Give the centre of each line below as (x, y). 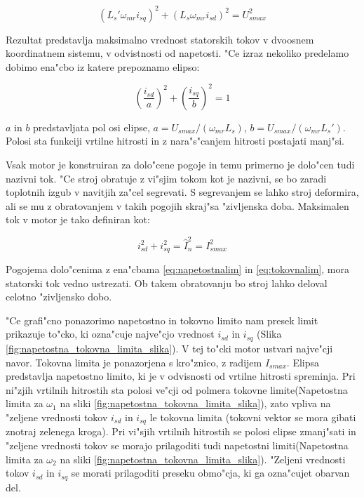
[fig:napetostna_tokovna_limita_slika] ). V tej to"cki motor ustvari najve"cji (169, 348)
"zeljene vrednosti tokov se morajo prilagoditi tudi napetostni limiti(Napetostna (177, 445)
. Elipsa (303, 362)
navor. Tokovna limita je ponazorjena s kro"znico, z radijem (134, 362)
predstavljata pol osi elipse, (92, 127)
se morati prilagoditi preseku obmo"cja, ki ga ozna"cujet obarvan (210, 473)
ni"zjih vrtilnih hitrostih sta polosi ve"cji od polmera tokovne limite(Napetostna (177, 389)
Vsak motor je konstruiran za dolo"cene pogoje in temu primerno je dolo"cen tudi (180, 164)
